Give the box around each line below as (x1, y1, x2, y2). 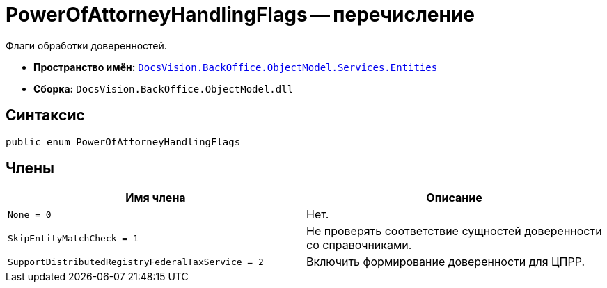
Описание (426, 191, 482, 205)
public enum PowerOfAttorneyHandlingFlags (6, 136, 241, 147)
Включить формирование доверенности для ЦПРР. (306, 255, 585, 269)
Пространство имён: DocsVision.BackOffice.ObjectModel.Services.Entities (33, 61, 438, 73)
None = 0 (8, 209, 52, 220)
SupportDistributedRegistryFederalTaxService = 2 (8, 256, 264, 267)
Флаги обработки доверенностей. (6, 39, 167, 51)
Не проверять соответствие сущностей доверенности (306, 224, 602, 239)
